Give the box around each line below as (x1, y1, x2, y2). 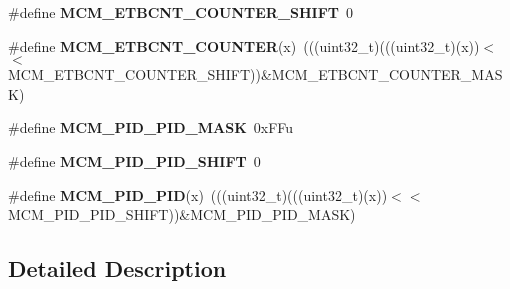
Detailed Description (8, 253, 227, 284)
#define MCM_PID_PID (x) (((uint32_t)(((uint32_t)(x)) (8, 184, 388, 205)
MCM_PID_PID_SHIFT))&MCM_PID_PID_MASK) (8, 204, 356, 225)
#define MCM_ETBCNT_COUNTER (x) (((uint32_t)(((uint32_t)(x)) (8, 35, 480, 56)
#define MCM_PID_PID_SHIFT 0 (8, 150, 261, 171)
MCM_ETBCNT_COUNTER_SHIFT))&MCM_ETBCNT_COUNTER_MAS (8, 64, 503, 85)
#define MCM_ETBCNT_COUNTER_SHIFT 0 (8, 2, 354, 22)
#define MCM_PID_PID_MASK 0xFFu (8, 117, 294, 138)
